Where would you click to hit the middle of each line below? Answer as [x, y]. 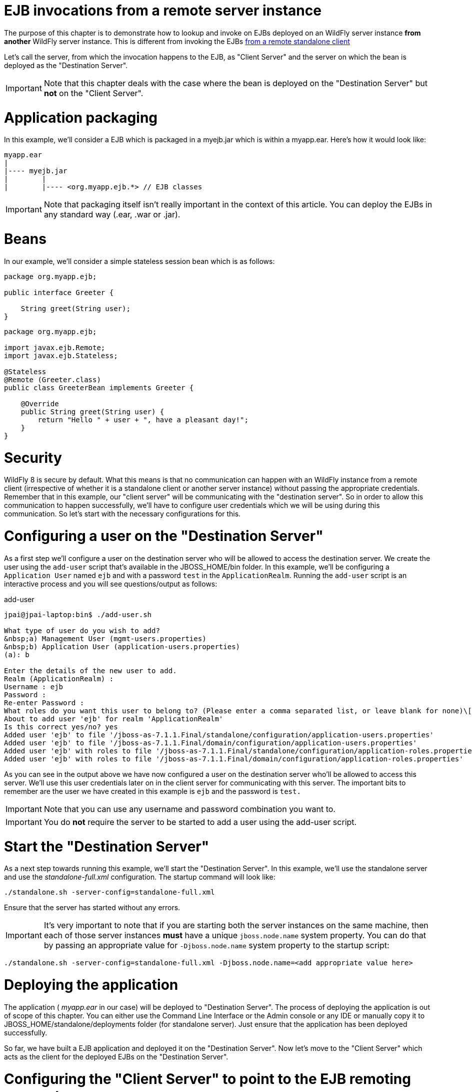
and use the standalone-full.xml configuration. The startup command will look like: [140, 877]
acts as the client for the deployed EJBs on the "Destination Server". [116, 1056]
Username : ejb [34, 687]
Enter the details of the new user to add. [90, 670]
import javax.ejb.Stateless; [61, 355]
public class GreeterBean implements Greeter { [99, 387]
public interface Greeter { [59, 292]
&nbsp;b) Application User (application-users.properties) [122, 646]
